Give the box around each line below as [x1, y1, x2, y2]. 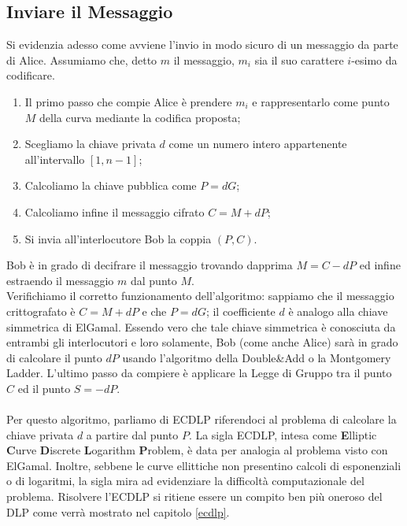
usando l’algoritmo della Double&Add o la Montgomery [122, 349, 391, 365]
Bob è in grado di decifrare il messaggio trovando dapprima [6, 257, 293, 273]
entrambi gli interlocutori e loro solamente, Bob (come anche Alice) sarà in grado [6, 334, 398, 350]
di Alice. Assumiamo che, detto [6, 51, 157, 68]
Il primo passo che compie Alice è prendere [24, 93, 232, 109]
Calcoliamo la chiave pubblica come [24, 177, 197, 194]
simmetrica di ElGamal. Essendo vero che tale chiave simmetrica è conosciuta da [6, 318, 396, 335]
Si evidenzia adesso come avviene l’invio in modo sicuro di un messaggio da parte [6, 36, 398, 53]
